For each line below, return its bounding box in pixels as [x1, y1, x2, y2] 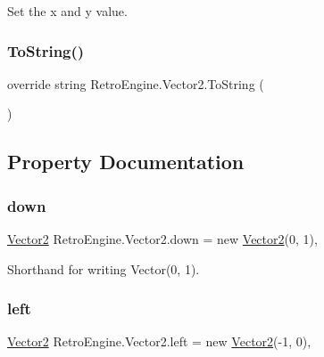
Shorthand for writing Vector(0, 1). [7, 259, 200, 278]
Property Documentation [7, 148, 245, 175]
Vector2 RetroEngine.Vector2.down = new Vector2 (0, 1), [7, 230, 318, 247]
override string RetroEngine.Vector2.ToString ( [7, 74, 264, 93]
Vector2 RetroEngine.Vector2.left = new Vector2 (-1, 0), [7, 332, 312, 351]
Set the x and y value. [7, 2, 128, 20]
